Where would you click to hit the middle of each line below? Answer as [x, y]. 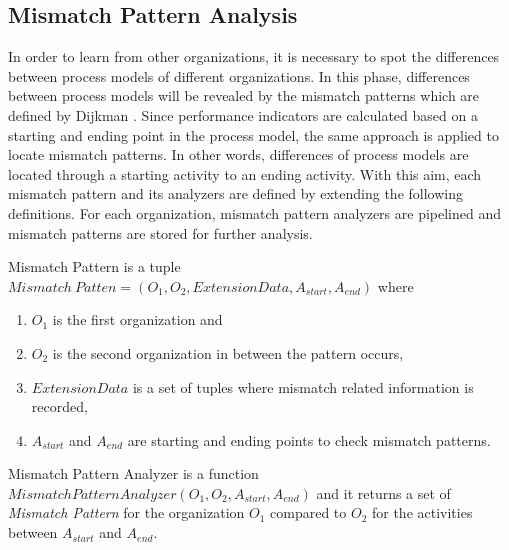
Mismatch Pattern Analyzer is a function [133, 473]
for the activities [422, 512]
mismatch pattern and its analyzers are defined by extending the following [235, 193]
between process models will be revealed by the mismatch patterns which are [244, 95]
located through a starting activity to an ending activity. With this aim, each [245, 173]
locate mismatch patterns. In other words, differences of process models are [238, 154]
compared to [308, 512]
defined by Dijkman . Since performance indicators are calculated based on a [243, 114]
